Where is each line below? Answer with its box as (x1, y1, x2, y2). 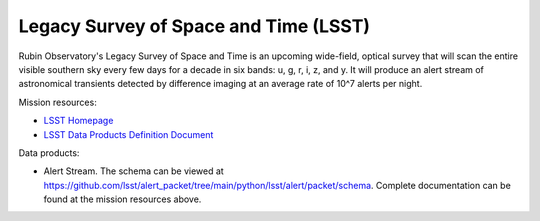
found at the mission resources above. (43, 193, 202, 205)
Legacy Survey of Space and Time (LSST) (18, 15, 370, 37)
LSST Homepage (43, 115, 114, 127)
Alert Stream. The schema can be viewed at (43, 165, 224, 177)
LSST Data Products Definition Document (43, 128, 214, 140)
